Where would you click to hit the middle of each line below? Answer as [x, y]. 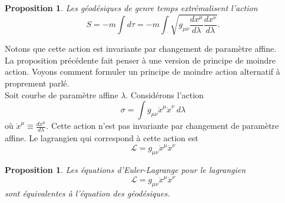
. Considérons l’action [165, 94]
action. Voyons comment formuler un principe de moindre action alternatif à [142, 71]
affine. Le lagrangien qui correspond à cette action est [102, 138]
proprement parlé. [37, 83]
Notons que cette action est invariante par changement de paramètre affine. [141, 49]
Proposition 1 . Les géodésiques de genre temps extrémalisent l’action [131, 8]
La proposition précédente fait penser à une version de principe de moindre [140, 60]
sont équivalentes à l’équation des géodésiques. [87, 193]
